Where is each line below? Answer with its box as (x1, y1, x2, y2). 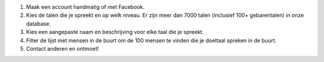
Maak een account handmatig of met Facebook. (26, 4, 145, 10)
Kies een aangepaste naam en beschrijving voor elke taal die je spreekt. (26, 29, 204, 36)
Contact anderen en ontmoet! (26, 45, 99, 52)
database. (26, 20, 51, 27)
